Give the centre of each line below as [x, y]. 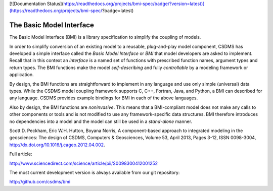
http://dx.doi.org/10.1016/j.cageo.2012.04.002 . [57, 145]
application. [21, 75]
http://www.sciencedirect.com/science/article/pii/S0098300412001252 [84, 163]
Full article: [21, 154]
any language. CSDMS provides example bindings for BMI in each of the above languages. [104, 98]
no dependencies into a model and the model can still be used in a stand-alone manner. [101, 121]
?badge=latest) [118, 11]
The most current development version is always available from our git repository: [95, 172]
